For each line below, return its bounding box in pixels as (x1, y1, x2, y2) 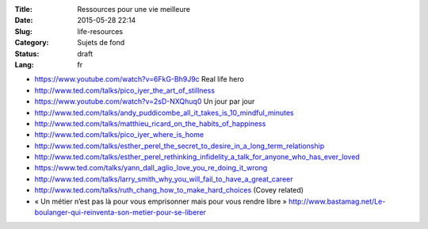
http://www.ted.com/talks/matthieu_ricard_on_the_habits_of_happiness (34, 119, 266, 128)
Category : (14, 38, 49, 48)
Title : (14, 5, 33, 13)
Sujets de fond (77, 38, 125, 48)
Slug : (14, 26, 33, 36)
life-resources (77, 26, 124, 36)
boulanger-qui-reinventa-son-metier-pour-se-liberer (34, 208, 206, 217)
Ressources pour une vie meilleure (77, 5, 190, 13)
